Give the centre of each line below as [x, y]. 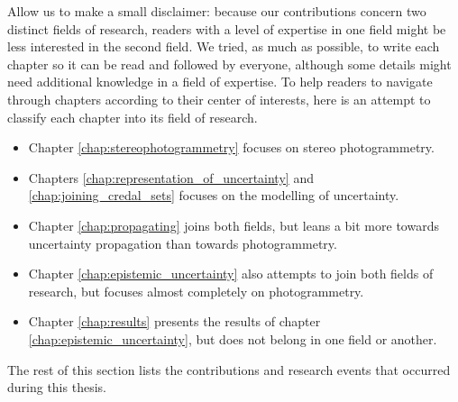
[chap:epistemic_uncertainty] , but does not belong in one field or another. [233, 338]
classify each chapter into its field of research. [133, 117]
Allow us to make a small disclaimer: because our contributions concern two [217, 11]
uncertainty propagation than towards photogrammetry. [183, 243]
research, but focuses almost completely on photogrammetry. [196, 291]
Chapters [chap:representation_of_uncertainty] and [171, 177]
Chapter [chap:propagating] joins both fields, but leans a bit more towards [234, 225]
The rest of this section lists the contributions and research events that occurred [229, 369]
